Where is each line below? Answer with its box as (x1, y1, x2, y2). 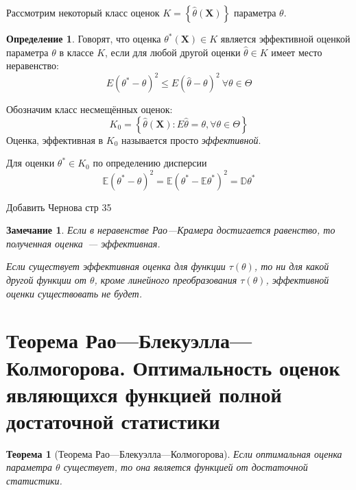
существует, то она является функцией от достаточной (63, 460, 308, 474)
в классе (59, 45, 94, 59)
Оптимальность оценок (132, 353, 340, 381)
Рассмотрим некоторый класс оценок (6, 5, 160, 19)
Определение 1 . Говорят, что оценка (6, 32, 161, 45)
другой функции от (6, 272, 86, 286)
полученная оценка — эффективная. (6, 236, 161, 250)
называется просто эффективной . (121, 132, 261, 147)
